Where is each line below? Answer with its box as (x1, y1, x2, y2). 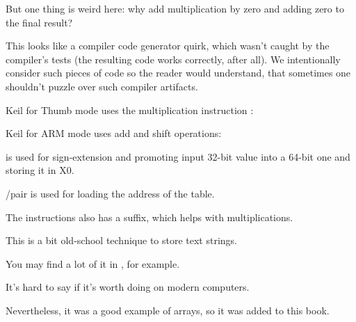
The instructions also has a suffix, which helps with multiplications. (6, 209, 293, 224)
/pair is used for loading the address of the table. (6, 186, 215, 200)
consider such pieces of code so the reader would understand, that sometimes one (6, 65, 351, 80)
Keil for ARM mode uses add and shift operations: (6, 126, 222, 140)
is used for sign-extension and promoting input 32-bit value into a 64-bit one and (6, 149, 350, 163)
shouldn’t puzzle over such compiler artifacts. (6, 79, 198, 93)
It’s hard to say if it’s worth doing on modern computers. (6, 280, 250, 294)
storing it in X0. (6, 163, 74, 177)
